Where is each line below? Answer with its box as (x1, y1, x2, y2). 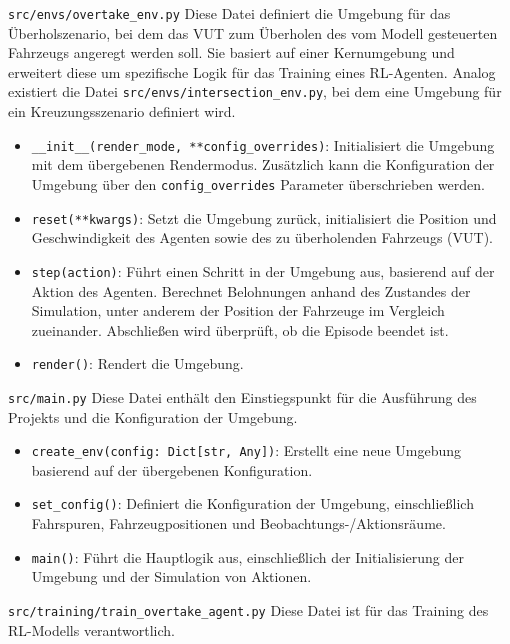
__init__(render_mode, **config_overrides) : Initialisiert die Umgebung (31, 134, 495, 155)
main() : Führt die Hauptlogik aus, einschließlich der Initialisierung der (31, 546, 464, 567)
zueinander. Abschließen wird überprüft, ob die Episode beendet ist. (31, 319, 449, 340)
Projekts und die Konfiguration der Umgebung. (8, 406, 298, 427)
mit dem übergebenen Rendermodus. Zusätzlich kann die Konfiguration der (31, 154, 495, 175)
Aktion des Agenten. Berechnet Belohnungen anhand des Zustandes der (31, 280, 471, 301)
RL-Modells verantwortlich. (8, 619, 175, 640)
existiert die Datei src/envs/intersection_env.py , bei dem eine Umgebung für (8, 81, 502, 102)
